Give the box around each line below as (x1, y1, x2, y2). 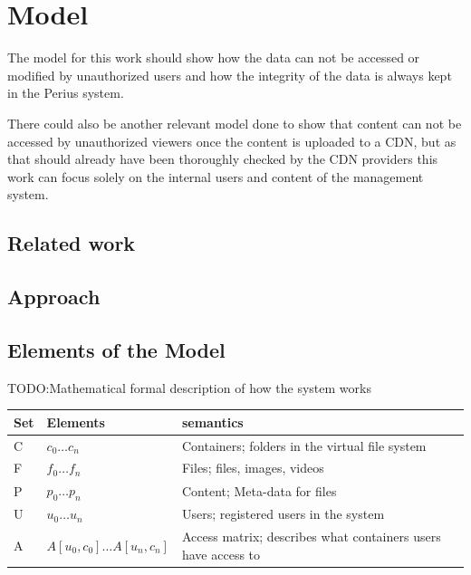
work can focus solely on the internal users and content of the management (7, 167, 424, 186)
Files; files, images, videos (181, 458, 324, 477)
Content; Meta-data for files (181, 481, 337, 500)
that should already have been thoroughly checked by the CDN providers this (7, 149, 438, 168)
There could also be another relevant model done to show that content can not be (7, 113, 462, 132)
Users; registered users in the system (181, 504, 385, 523)
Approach (7, 283, 101, 311)
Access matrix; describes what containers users (181, 527, 441, 546)
